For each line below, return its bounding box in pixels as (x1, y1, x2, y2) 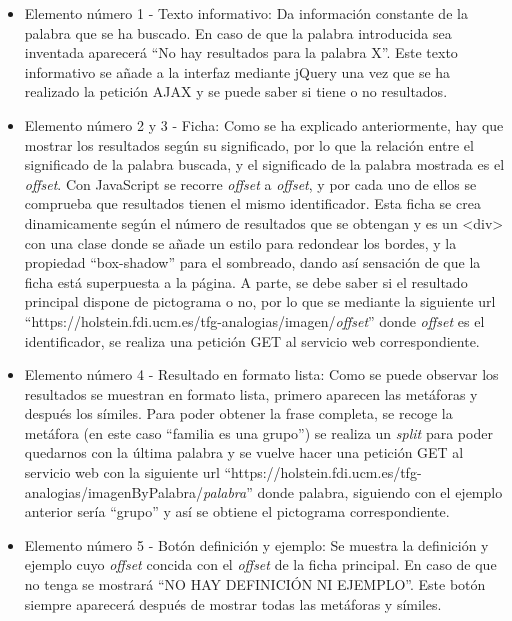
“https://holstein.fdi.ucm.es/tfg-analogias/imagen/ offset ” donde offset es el (24, 310, 485, 331)
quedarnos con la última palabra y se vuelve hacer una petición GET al (24, 442, 464, 463)
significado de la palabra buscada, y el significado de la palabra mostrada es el (24, 154, 505, 175)
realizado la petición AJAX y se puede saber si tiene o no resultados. (24, 81, 448, 102)
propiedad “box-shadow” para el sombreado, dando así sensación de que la (24, 252, 481, 273)
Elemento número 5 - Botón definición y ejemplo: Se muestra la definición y (24, 534, 489, 555)
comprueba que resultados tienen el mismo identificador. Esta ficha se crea (24, 193, 481, 214)
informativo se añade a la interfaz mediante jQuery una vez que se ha (24, 61, 451, 82)
